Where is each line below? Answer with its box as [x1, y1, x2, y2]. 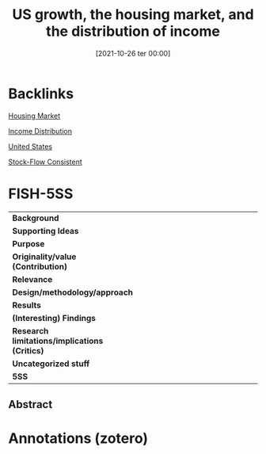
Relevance [12, 273, 53, 284]
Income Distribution [8, 126, 73, 135]
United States [8, 141, 53, 151]
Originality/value [12, 251, 77, 262]
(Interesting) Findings [12, 312, 97, 323]
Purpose [12, 238, 45, 249]
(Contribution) [12, 261, 67, 272]
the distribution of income [46, 22, 220, 40]
